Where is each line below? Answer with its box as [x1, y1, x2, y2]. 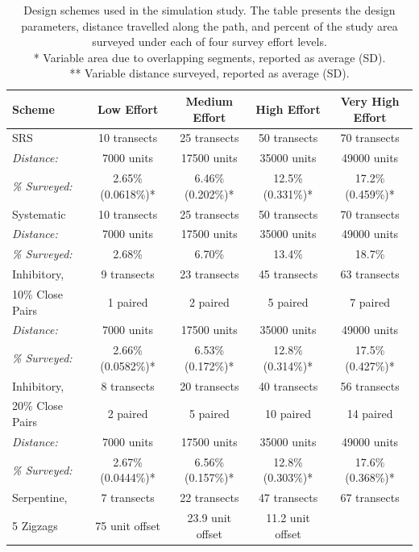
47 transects [258, 489, 318, 506]
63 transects [340, 266, 400, 282]
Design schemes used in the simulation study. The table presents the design [23, 2, 396, 18]
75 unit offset [95, 516, 160, 533]
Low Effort [97, 100, 159, 117]
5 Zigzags [12, 516, 58, 533]
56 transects [340, 377, 400, 394]
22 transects [180, 489, 239, 506]
